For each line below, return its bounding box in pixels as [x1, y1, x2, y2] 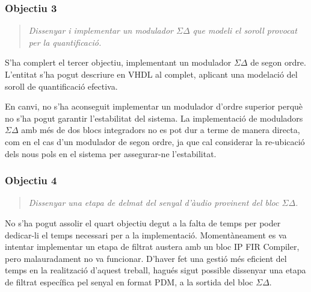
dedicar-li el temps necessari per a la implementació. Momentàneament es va [5, 228, 287, 241]
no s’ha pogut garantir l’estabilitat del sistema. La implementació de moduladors [5, 111, 303, 124]
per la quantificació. [28, 36, 102, 48]
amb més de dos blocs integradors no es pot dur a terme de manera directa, [21, 123, 300, 136]
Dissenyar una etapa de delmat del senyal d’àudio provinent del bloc [28, 196, 279, 209]
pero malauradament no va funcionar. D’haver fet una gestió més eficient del [5, 252, 287, 264]
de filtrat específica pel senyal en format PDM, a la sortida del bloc [5, 275, 253, 288]
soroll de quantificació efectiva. [5, 79, 118, 92]
